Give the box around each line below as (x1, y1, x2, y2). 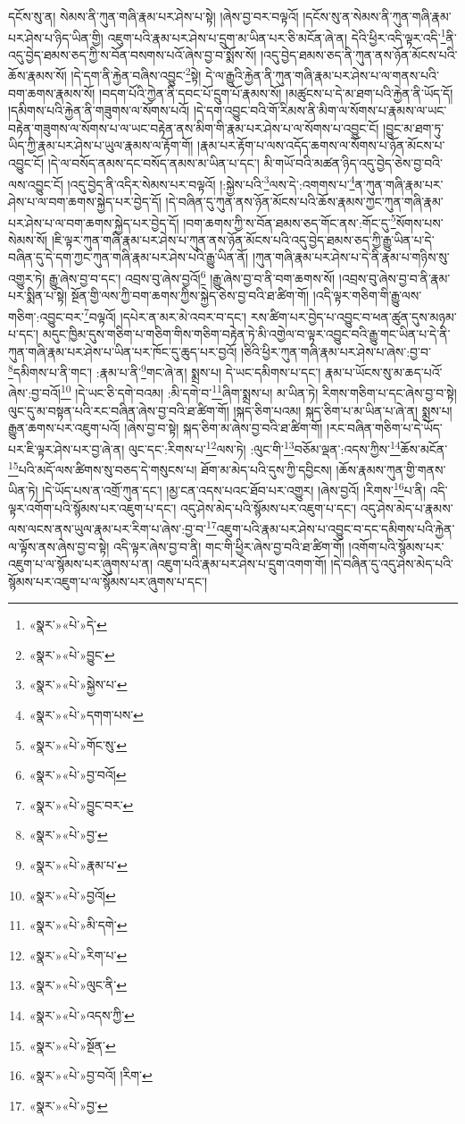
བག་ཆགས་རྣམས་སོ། (8, 83, 95, 102)
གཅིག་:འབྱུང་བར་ (8, 307, 84, 325)
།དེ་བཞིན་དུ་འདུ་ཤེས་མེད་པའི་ (330, 554, 453, 573)
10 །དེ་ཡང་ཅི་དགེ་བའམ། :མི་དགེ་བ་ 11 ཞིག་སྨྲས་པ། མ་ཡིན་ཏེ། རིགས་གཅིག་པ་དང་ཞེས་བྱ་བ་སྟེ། (60, 381, 457, 402)
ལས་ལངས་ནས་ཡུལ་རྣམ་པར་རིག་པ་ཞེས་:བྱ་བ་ (8, 519, 206, 537)
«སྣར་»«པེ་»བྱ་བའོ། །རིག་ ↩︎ (29, 1066, 153, 1085)
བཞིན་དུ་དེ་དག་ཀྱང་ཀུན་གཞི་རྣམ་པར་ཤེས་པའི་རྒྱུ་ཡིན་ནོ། (8, 248, 249, 266)
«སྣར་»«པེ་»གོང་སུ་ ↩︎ (29, 735, 127, 754)
